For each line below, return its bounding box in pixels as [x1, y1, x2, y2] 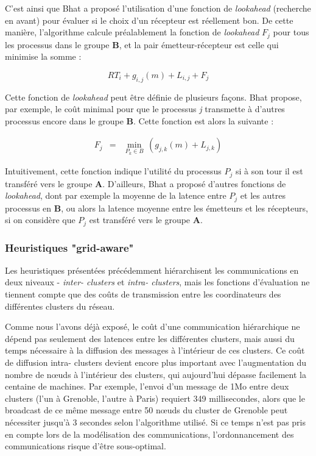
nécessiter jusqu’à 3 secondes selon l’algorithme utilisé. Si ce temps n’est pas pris [5, 415, 306, 428]
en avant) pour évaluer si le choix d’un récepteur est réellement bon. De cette [5, 13, 293, 26]
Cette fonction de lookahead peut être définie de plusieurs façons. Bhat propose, [5, 90, 302, 103]
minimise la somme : [5, 50, 82, 63]
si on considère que [5, 213, 75, 226]
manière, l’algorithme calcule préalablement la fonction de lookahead [5, 26, 259, 38]
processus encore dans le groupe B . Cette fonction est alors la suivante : [5, 114, 274, 127]
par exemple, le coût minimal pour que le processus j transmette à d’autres [5, 102, 285, 115]
